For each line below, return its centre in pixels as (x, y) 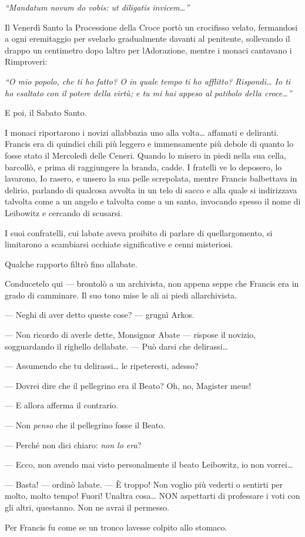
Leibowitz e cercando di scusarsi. (64, 212)
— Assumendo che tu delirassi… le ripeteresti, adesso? (102, 366)
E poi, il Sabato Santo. (46, 113)
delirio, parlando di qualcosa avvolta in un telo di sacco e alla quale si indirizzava (151, 189)
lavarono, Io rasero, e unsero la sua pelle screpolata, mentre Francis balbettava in (151, 178)
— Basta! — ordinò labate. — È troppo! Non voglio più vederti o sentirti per (144, 484)
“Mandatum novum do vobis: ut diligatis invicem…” (97, 7)
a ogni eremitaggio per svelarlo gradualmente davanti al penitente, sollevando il (148, 38)
